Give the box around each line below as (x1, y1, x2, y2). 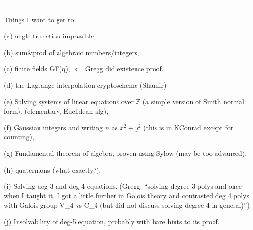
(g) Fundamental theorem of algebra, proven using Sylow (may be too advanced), (4, 148, 247, 158)
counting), (4, 132, 34, 142)
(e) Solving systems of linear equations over (4, 96, 134, 106)
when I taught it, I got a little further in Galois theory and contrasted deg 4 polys (4, 190, 249, 200)
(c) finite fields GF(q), (4, 63, 70, 74)
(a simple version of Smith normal (142, 96, 244, 106)
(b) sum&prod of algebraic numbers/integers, (4, 47, 139, 57)
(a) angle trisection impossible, (4, 31, 96, 41)
